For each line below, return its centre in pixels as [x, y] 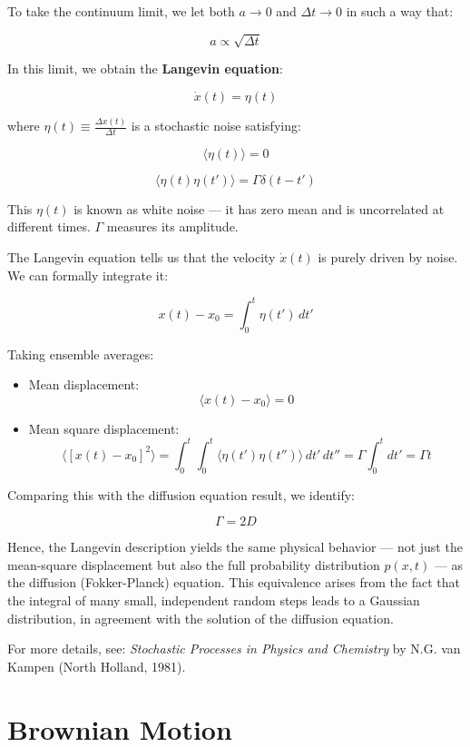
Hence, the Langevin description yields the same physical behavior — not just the [235, 547]
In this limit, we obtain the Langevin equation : [145, 69]
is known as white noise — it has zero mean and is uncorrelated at [259, 208]
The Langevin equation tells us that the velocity [142, 257]
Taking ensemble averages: [81, 354]
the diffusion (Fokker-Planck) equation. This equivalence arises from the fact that [234, 582]
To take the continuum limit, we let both [121, 11]
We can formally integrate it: [88, 275]
